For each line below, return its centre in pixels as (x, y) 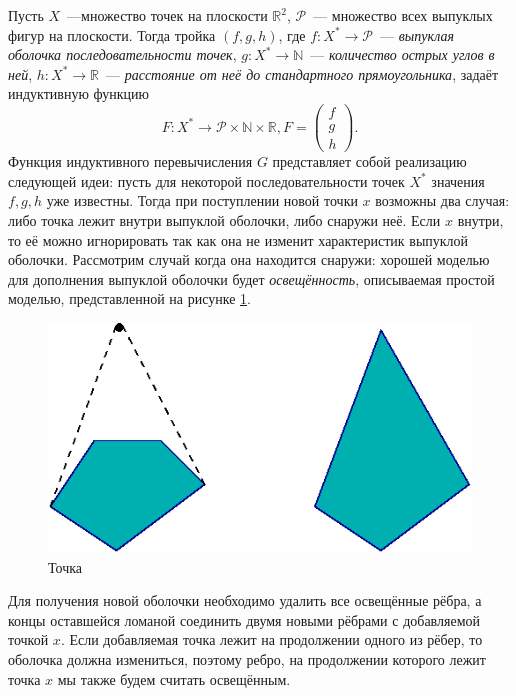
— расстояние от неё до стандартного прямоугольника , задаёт (302, 73)
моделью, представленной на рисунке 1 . (129, 298)
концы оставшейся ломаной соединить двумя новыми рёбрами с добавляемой (244, 619)
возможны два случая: (442, 200)
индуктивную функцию (79, 93)
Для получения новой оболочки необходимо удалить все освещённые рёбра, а (245, 600)
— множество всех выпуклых (403, 15)
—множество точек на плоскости (167, 15)
